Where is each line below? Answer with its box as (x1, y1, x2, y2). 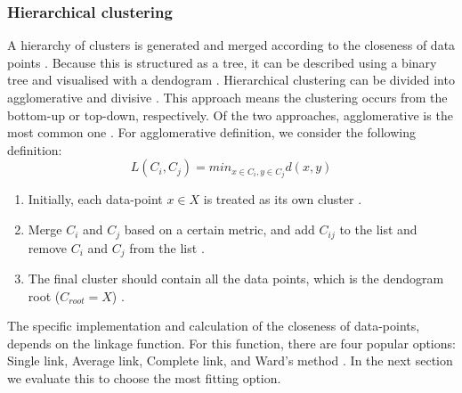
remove (28, 238, 67, 257)
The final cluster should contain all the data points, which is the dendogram (28, 268, 444, 287)
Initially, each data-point (28, 190, 163, 209)
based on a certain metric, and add (124, 220, 315, 239)
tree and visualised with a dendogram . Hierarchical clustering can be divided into (7, 70, 455, 89)
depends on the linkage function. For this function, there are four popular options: (7, 333, 456, 352)
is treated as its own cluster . (203, 190, 362, 209)
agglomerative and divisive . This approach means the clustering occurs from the (7, 88, 448, 106)
